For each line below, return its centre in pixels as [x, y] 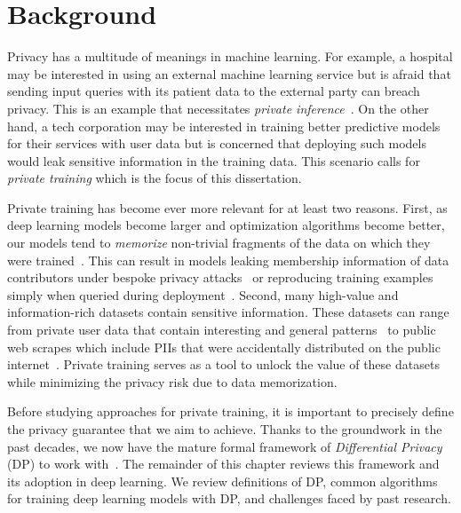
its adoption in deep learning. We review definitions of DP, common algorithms [223, 481]
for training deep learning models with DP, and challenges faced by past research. [229, 498]
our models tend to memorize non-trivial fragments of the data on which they [219, 243]
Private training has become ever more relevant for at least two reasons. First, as [227, 207]
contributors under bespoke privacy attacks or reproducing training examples [220, 277]
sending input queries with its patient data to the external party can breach [214, 91]
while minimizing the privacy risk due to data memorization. [172, 381]
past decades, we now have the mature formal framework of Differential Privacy [225, 446]
